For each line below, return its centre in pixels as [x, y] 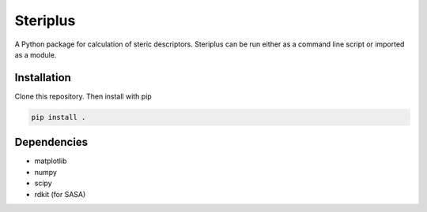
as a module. [36, 54]
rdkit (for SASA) [60, 194]
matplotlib [51, 161]
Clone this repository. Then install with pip [83, 96]
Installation [43, 78]
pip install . [59, 117]
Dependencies [51, 142]
